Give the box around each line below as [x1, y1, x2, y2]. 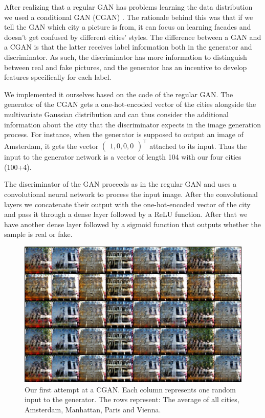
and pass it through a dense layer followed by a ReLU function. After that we [4, 209, 248, 219]
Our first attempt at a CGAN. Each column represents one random [25, 384, 236, 394]
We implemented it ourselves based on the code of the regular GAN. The [4, 89, 233, 99]
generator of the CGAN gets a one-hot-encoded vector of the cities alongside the [4, 99, 256, 109]
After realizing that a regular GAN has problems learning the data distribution [4, 2, 253, 12]
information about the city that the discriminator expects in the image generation [4, 119, 261, 129]
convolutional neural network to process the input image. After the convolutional [4, 189, 258, 199]
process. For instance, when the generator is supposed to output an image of [4, 129, 244, 140]
